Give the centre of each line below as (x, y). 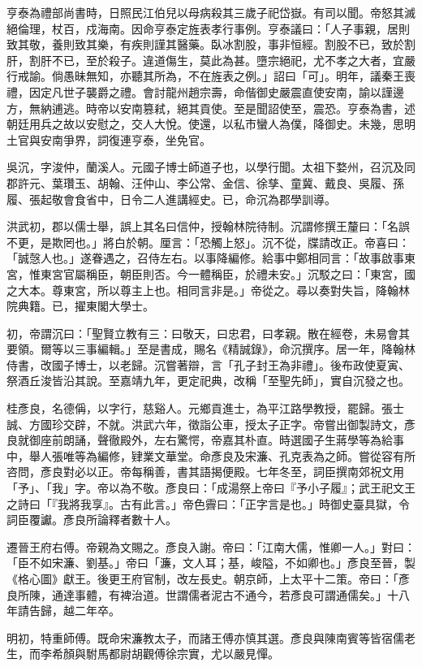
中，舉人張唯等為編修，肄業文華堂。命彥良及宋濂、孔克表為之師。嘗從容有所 (211, 455)
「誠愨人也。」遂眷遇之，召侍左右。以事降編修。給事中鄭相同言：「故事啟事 (205, 258)
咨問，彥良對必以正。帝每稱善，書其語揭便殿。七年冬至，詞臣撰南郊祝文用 (205, 472)
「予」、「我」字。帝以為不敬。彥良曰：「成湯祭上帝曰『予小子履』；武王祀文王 (211, 488)
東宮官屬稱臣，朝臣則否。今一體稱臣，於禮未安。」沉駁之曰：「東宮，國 (228, 273)
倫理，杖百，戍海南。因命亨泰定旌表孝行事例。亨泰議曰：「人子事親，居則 (213, 28)
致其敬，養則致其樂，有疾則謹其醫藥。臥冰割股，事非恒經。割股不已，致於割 (211, 44)
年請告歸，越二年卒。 (63, 611)
